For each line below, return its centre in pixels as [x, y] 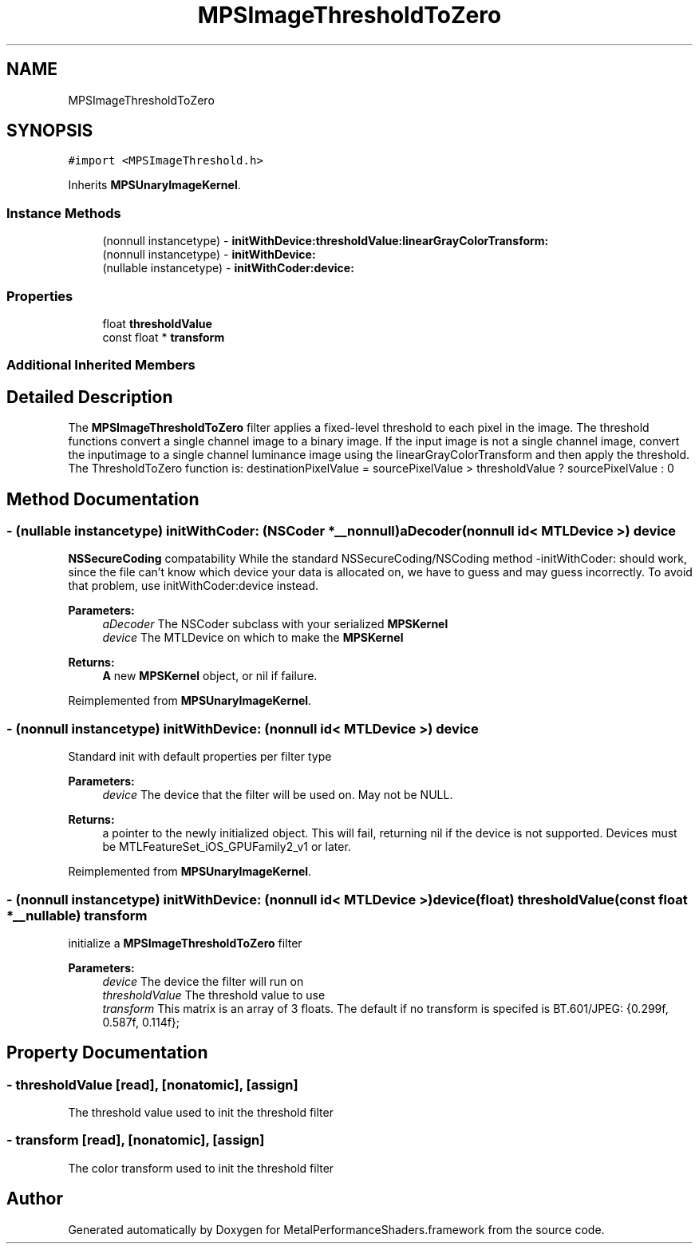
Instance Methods [64, 213]
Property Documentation [107, 1053]
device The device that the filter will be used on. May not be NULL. [278, 795]
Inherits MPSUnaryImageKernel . [154, 185]
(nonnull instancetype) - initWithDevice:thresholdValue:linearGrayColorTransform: [326, 241]
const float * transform [164, 337]
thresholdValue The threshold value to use [214, 995]
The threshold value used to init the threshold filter [201, 1113]
